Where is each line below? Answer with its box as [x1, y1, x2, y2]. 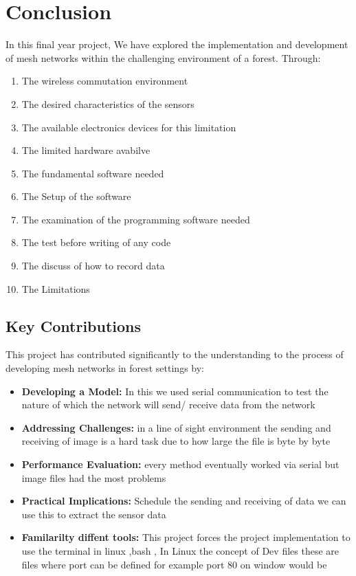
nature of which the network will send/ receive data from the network [21, 397, 315, 412]
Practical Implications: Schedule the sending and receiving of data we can [21, 494, 346, 508]
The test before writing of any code [21, 235, 171, 250]
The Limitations [21, 281, 90, 296]
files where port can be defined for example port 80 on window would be [21, 557, 327, 571]
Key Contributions [5, 315, 142, 336]
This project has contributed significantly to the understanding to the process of [5, 347, 344, 362]
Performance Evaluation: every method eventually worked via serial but [21, 457, 340, 472]
